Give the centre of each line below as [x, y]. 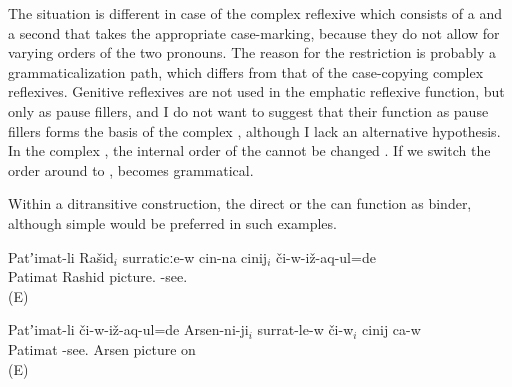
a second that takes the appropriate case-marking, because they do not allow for [254, 32]
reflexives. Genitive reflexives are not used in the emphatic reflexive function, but [256, 91]
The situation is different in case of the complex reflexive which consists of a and [255, 13]
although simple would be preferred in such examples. [172, 222]
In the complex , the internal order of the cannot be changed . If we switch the [249, 150]
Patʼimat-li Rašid [61, 256]
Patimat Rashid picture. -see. [98, 276]
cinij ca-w [391, 329]
